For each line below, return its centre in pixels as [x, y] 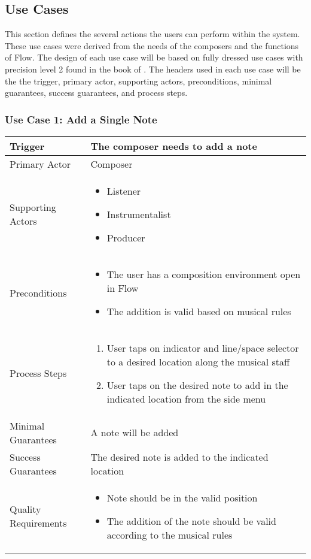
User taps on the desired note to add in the [197, 385]
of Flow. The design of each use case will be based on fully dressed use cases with [154, 57]
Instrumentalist [139, 214]
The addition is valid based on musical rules [199, 311]
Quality [25, 509]
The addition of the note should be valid [191, 521]
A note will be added [135, 433]
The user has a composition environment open [204, 274]
